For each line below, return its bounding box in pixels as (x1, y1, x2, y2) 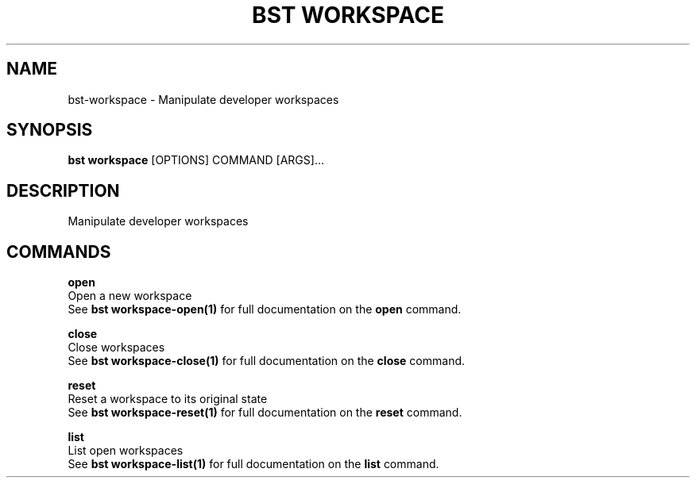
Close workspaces (68, 340, 165, 355)
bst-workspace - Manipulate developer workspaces (68, 92, 339, 106)
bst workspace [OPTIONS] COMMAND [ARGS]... (68, 153, 324, 167)
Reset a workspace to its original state (68, 392, 268, 406)
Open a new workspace (68, 289, 192, 303)
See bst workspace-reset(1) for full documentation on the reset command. (68, 405, 462, 420)
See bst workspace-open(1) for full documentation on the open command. (68, 302, 462, 317)
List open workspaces (68, 444, 184, 458)
